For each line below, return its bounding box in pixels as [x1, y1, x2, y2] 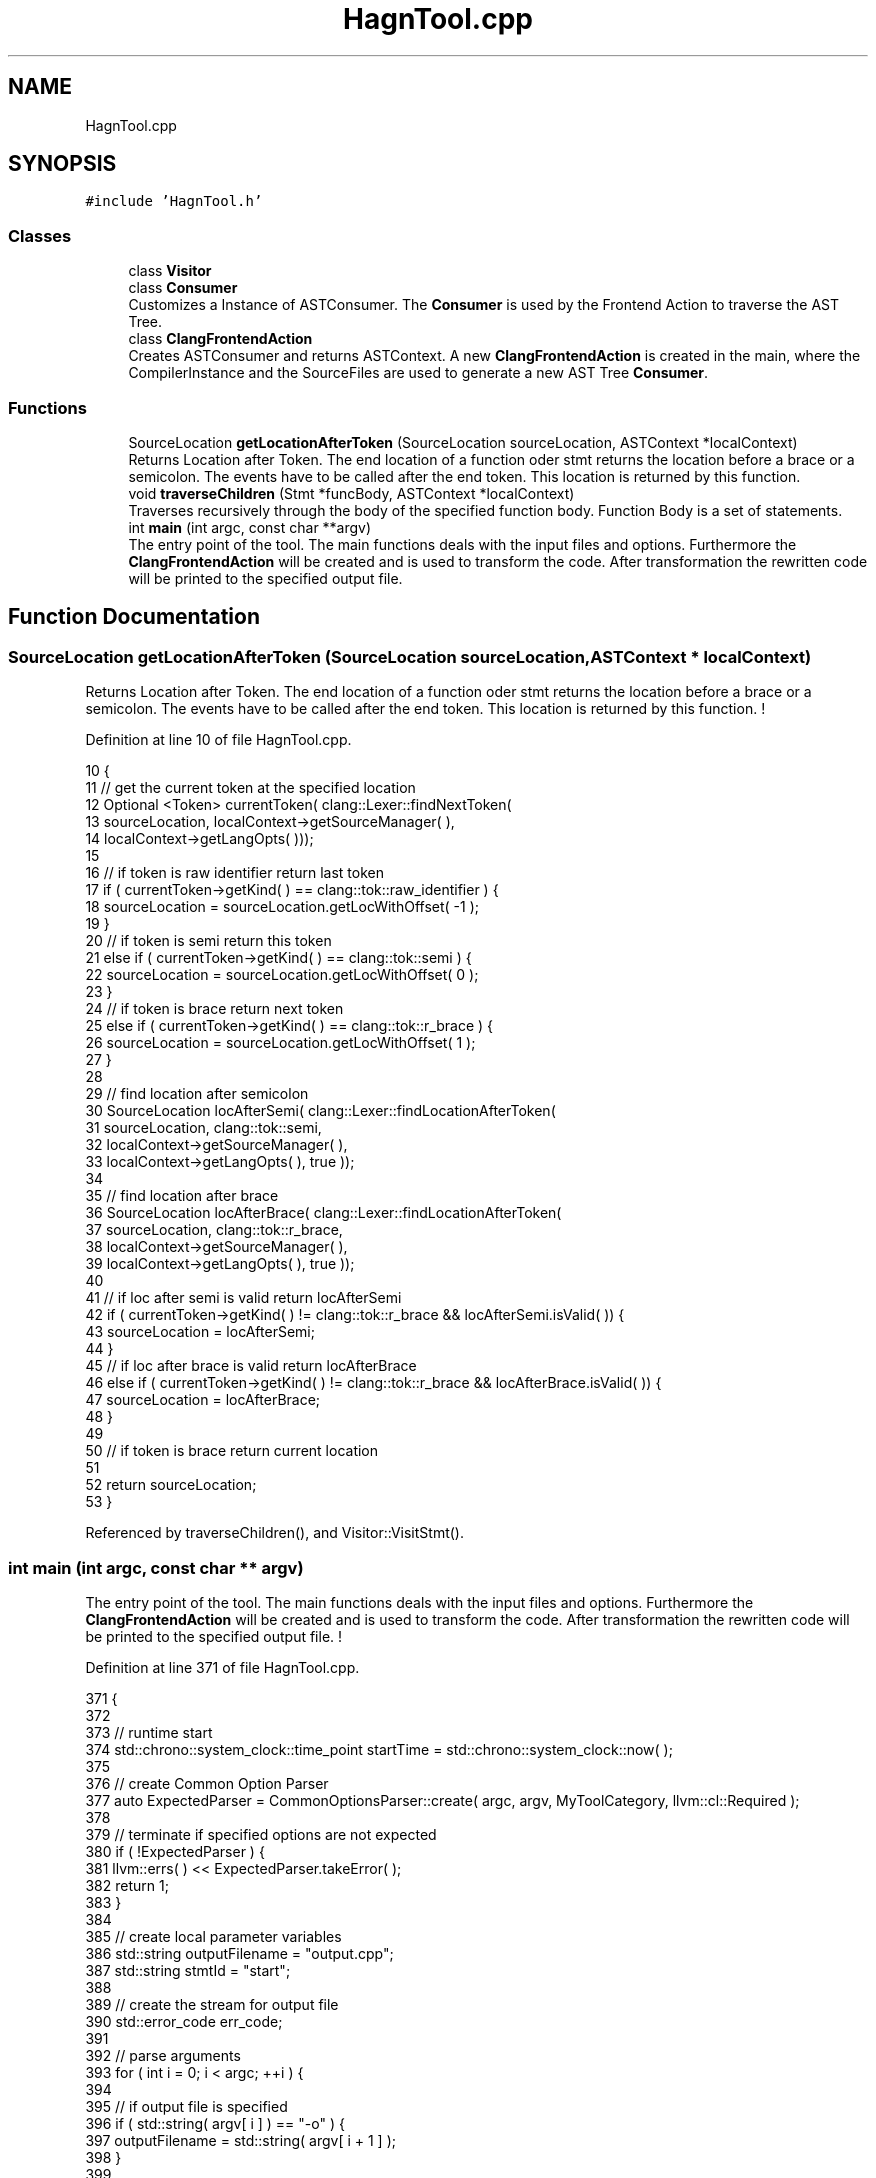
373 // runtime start [85, 1723, 213, 1741]
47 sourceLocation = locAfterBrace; [85, 1391, 321, 1409]
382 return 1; [85, 1876, 169, 1894]
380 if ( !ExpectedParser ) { [85, 1842, 265, 1860]
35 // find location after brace [85, 1187, 279, 1205]
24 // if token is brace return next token [85, 1000, 344, 1018]
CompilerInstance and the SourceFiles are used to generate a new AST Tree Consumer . [128, 364, 709, 382]
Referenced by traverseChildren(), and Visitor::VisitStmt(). [85, 1524, 464, 1542]
